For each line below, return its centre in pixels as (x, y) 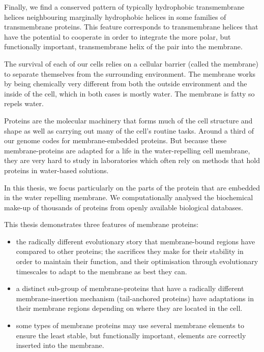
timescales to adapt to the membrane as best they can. (101, 271)
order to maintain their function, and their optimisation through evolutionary (137, 261)
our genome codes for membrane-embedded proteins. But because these (115, 140)
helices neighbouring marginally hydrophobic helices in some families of (115, 17)
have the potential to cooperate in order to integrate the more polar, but (118, 36)
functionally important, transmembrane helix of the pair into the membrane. (123, 46)
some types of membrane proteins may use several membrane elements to (130, 325)
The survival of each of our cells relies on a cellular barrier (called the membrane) (131, 63)
